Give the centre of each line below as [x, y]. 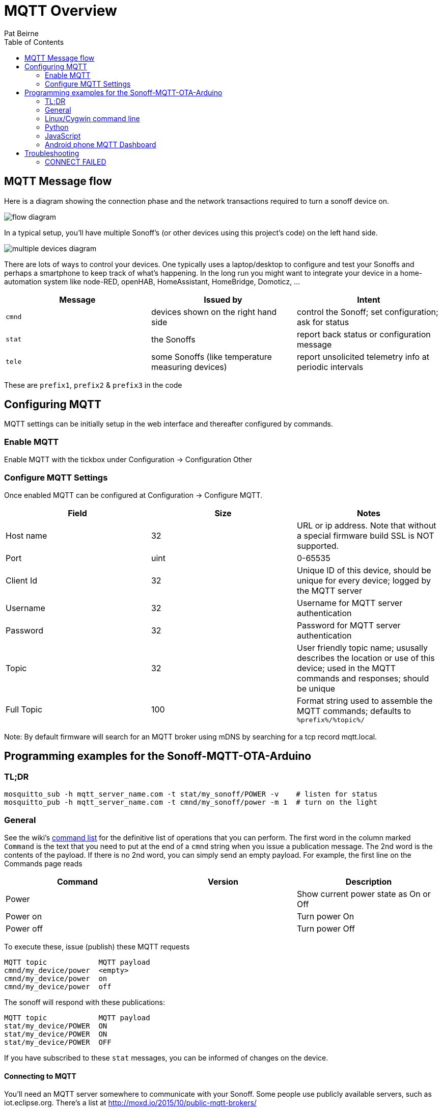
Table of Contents [34, 42]
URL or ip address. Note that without [366, 525]
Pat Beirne [21, 33]
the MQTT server [329, 590]
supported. [318, 546]
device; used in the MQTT [346, 668]
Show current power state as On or [364, 894]
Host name [26, 535]
